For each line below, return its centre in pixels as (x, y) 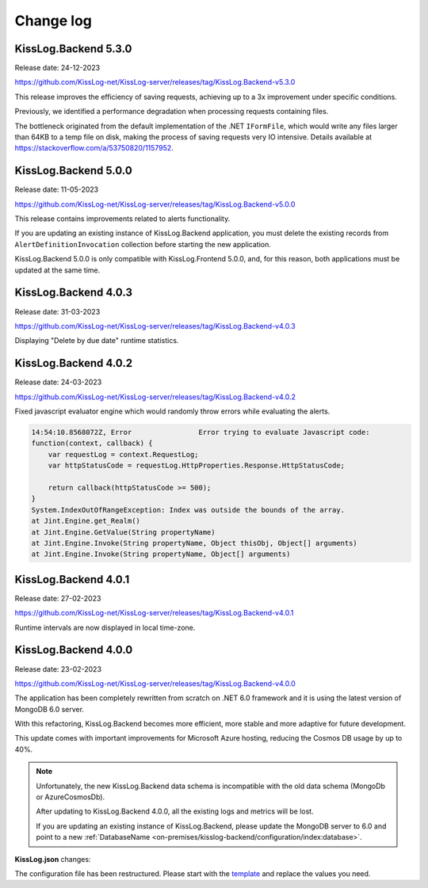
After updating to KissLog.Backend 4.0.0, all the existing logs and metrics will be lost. (175, 811)
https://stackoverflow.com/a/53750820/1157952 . (94, 148)
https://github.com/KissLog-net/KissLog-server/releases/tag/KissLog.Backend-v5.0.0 (155, 204)
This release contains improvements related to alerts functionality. (122, 219)
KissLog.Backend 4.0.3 (73, 293)
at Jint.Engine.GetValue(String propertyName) (123, 532)
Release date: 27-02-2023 (58, 598)
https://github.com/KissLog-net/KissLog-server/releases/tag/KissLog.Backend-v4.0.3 (155, 326)
